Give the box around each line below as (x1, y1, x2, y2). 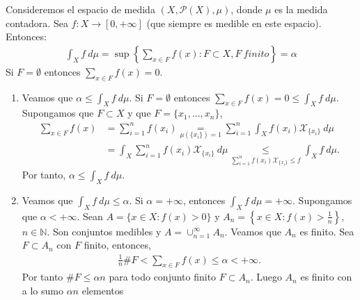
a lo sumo (22, 283, 63, 298)
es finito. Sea (299, 224, 354, 238)
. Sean (77, 208, 103, 223)
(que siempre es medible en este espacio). (146, 15, 322, 30)
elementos (81, 283, 124, 298)
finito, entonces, (84, 237, 151, 252)
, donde (230, 2, 263, 16)
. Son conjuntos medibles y (47, 224, 162, 238)
